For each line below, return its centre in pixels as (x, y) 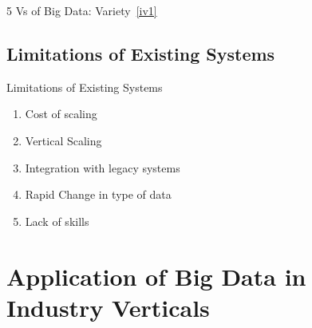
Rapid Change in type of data (98, 194)
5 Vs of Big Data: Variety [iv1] (82, 10)
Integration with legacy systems (103, 167)
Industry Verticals (108, 307)
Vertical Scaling (63, 140)
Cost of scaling (61, 114)
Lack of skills (57, 221)
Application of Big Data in (156, 276)
